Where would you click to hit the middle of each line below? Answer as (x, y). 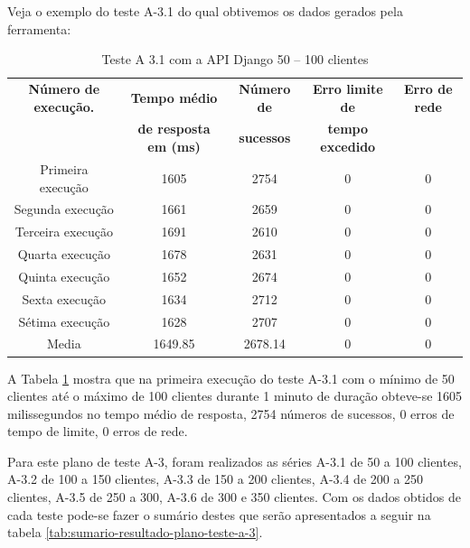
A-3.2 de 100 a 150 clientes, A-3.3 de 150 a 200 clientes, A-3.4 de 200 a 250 (216, 479)
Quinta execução (64, 276)
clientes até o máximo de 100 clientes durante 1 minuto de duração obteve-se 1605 (235, 396)
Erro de (428, 89)
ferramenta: (39, 28)
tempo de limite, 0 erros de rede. (98, 431)
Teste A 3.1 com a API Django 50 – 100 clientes (235, 59)
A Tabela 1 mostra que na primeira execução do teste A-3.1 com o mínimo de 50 (231, 378)
